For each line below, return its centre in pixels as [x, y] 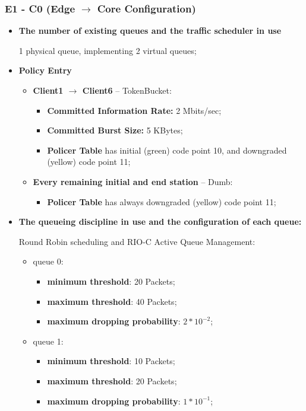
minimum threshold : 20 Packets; [111, 281]
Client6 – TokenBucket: [127, 90]
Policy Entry [45, 70]
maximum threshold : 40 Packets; [112, 301]
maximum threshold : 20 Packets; [112, 380]
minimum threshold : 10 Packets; [111, 361]
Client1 [48, 90]
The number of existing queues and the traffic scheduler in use [150, 31]
